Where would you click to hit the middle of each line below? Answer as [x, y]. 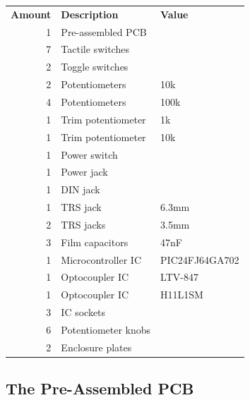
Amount [31, 14]
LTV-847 [179, 277]
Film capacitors [95, 242]
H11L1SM [182, 295]
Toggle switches [95, 67]
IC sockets [83, 312]
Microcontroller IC [101, 259]
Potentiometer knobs [106, 329]
